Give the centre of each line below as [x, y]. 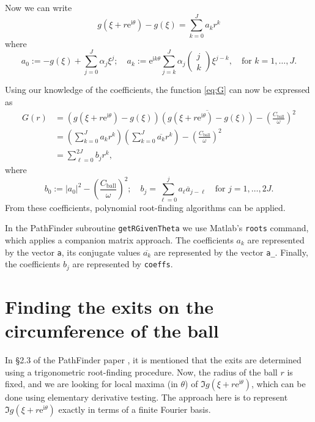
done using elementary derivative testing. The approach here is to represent [146, 397]
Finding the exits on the [109, 306]
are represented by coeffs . [123, 264]
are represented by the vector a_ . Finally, [231, 252]
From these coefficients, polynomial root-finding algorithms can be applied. [145, 207]
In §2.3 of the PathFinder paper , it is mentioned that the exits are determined [153, 360]
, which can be [278, 384]
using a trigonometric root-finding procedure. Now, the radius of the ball [141, 372]
